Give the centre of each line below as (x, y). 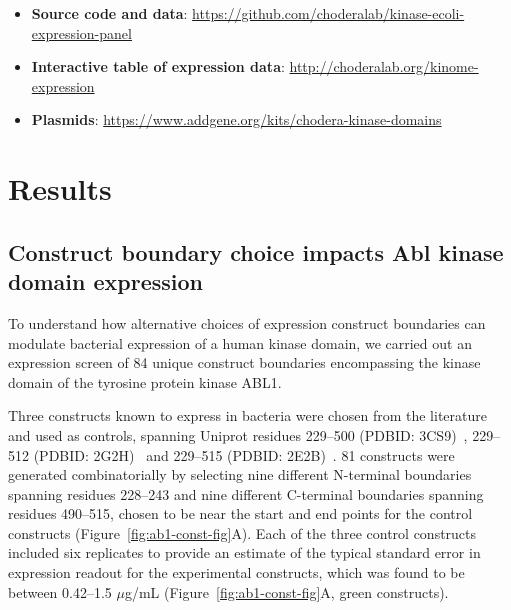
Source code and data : (109, 13)
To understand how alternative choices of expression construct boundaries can (247, 322)
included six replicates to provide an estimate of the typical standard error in (244, 552)
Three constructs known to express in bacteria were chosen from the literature (247, 415)
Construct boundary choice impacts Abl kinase (256, 251)
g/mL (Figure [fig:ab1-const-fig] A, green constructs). (286, 591)
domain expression (106, 281)
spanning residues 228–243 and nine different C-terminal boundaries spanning (246, 493)
